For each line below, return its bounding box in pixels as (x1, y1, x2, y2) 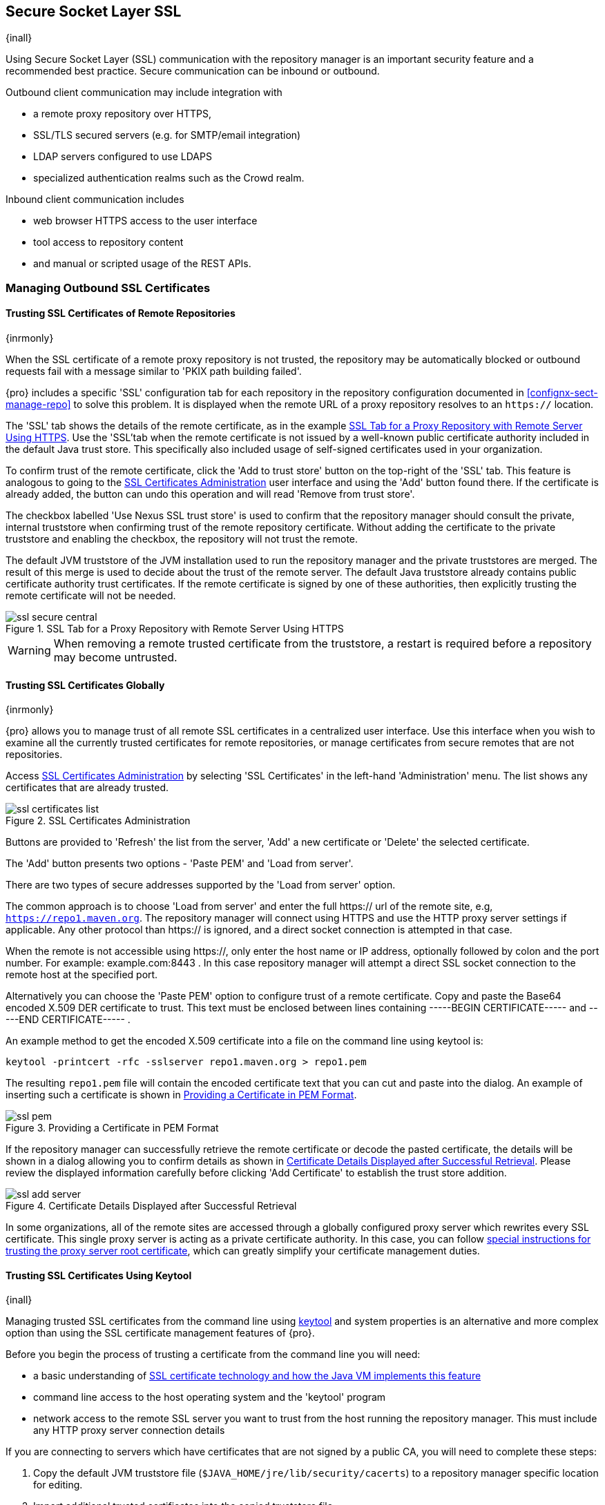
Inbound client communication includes (6, 193, 184, 206)
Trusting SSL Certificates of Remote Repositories (6, 307, 236, 320)
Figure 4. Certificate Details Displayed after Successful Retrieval (6, 1200, 297, 1212)
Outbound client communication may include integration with (6, 86, 282, 99)
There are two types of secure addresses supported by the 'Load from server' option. (6, 879, 396, 891)
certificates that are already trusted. (6, 781, 169, 794)
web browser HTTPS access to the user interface (33, 215, 258, 227)
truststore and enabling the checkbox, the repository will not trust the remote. (6, 533, 358, 545)
